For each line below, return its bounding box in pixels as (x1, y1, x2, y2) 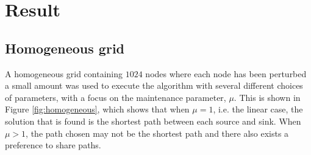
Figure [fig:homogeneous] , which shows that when (5, 103, 190, 115)
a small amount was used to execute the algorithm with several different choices (5, 79, 303, 92)
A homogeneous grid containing (5, 67, 123, 80)
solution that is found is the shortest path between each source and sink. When (5, 114, 301, 127)
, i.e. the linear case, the (213, 103, 303, 115)
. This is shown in (234, 91, 301, 103)
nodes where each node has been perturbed (145, 67, 307, 80)
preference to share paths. (5, 139, 101, 151)
